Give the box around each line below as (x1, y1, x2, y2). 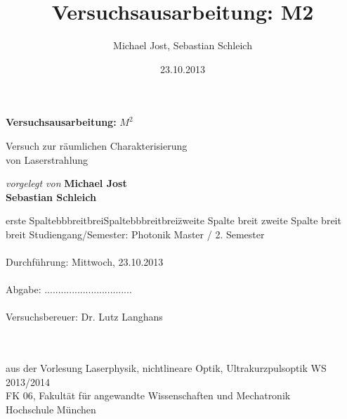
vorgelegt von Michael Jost (6, 176, 127, 191)
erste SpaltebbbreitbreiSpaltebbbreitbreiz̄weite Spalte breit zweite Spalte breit (6, 213, 341, 228)
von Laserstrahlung (6, 152, 89, 167)
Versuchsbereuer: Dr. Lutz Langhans (6, 309, 163, 324)
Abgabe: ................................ (6, 282, 132, 297)
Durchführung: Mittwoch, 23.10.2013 (6, 254, 164, 269)
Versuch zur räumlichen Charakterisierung (6, 138, 188, 153)
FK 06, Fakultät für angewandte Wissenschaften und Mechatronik (6, 388, 291, 403)
